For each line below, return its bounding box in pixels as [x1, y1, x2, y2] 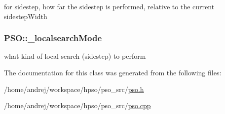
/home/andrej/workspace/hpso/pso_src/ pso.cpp [4, 100, 151, 111]
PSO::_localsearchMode [4, 32, 102, 44]
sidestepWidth [4, 11, 47, 21]
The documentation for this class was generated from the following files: [4, 68, 222, 77]
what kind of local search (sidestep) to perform [4, 51, 146, 61]
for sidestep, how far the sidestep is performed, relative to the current [4, 1, 215, 11]
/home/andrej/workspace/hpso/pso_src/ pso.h [4, 84, 144, 94]
